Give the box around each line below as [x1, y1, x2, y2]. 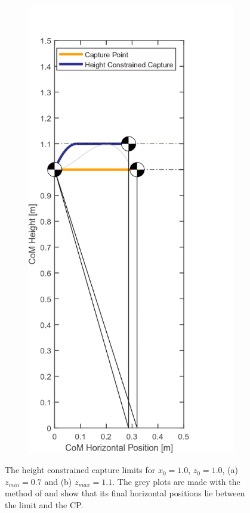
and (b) [44, 475, 72, 487]
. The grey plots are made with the [112, 475, 240, 487]
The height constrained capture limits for [5, 464, 156, 476]
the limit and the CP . [5, 499, 84, 511]
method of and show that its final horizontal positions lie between [5, 487, 245, 499]
